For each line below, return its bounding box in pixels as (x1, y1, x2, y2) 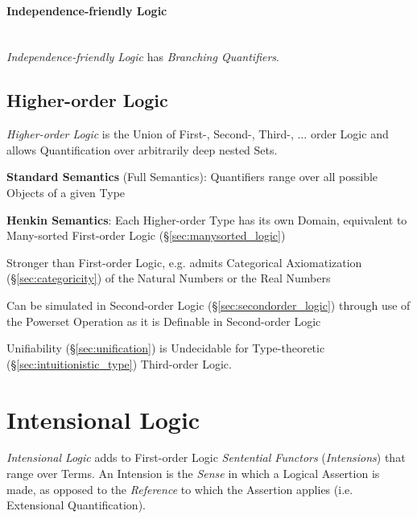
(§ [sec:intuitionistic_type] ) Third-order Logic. (6, 355, 232, 372)
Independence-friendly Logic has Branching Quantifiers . (6, 48, 279, 65)
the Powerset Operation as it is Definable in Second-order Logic (6, 312, 321, 329)
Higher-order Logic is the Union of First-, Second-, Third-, (6, 126, 294, 142)
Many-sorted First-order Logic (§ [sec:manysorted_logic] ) (6, 227, 286, 244)
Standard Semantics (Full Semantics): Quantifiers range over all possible (6, 168, 378, 185)
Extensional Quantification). (6, 496, 146, 513)
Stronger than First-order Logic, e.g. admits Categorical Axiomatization (6, 253, 362, 270)
